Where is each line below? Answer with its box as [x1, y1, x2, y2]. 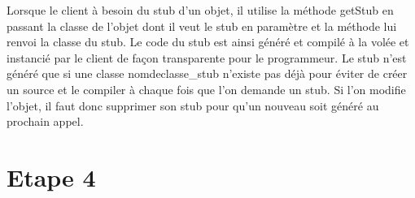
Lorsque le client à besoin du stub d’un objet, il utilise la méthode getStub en [7, 2, 394, 18]
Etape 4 [7, 160, 96, 193]
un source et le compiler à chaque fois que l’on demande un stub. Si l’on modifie [7, 80, 406, 97]
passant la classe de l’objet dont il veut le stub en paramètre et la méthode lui [7, 17, 397, 34]
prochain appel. [7, 113, 84, 130]
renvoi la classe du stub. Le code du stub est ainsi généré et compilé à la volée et [7, 33, 409, 50]
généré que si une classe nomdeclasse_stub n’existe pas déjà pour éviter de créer [7, 65, 408, 82]
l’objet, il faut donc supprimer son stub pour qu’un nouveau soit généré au [7, 97, 379, 114]
